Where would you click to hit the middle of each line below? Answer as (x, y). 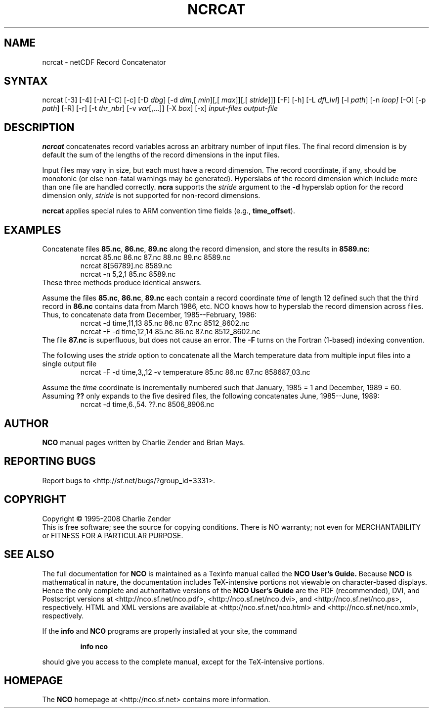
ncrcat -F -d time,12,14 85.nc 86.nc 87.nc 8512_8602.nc (170, 332)
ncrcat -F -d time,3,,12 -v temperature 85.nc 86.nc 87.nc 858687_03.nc (195, 372)
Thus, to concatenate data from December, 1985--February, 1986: (150, 315)
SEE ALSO (29, 555)
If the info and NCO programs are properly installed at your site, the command (170, 631)
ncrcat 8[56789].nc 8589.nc (126, 266)
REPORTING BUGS (50, 461)
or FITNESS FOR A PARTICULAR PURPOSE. (113, 535)
